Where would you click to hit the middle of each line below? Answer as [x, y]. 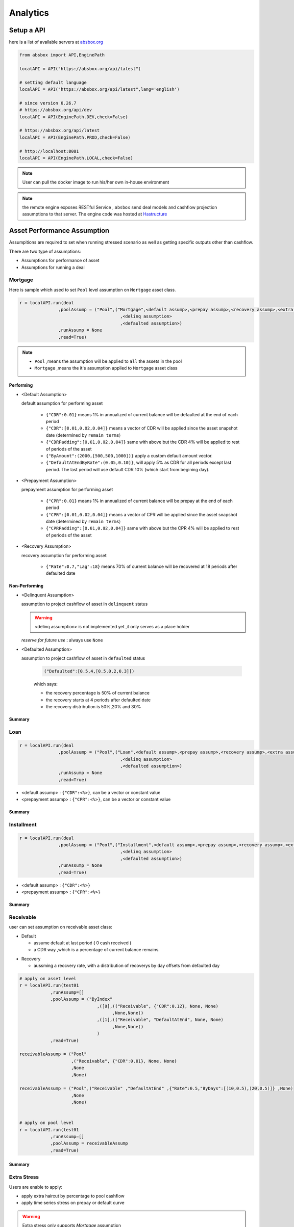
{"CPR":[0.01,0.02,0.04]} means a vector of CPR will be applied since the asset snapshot [142, 514]
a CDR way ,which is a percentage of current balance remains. [97, 950]
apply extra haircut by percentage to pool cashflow [73, 1196]
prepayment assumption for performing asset [67, 490]
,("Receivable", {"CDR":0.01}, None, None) [124, 1061]
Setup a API [27, 30]
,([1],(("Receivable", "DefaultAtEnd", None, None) [160, 1020]
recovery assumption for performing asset [64, 555]
